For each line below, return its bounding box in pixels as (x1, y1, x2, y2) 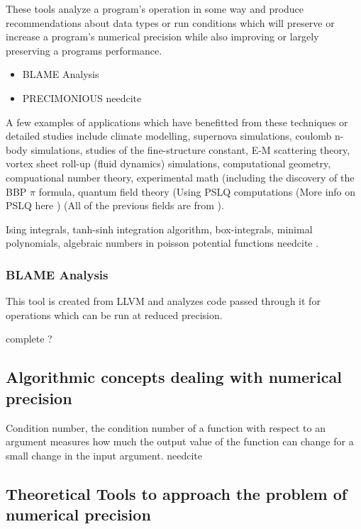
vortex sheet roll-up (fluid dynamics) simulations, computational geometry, (6, 156, 331, 171)
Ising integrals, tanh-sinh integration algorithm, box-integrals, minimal (6, 221, 313, 236)
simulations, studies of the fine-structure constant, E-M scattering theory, (30, 142, 350, 157)
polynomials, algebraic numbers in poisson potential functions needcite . (6, 235, 319, 250)
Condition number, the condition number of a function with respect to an (6, 420, 326, 435)
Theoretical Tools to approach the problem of (6, 482, 348, 504)
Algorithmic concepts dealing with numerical (6, 366, 342, 388)
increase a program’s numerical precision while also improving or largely (6, 29, 319, 44)
